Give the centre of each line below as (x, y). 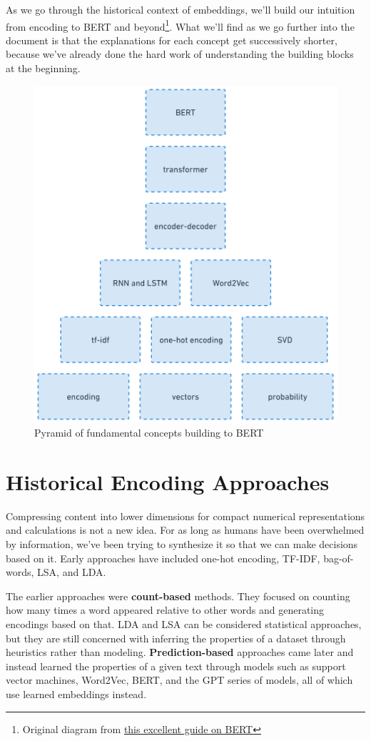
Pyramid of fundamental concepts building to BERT (149, 433)
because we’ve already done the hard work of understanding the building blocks (180, 54)
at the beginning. (43, 68)
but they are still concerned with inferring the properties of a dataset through (176, 638)
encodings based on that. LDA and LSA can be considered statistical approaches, (184, 624)
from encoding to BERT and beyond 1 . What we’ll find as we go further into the (180, 25)
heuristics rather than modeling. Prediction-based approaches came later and (180, 652)
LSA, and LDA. (72, 572)
